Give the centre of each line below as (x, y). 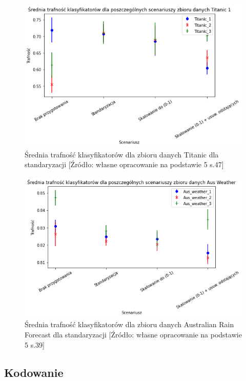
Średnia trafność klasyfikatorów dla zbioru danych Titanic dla (122, 154)
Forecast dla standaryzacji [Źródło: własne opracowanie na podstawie (133, 335)
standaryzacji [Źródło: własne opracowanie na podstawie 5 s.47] (124, 164)
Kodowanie (34, 372)
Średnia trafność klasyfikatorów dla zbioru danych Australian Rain (129, 324)
